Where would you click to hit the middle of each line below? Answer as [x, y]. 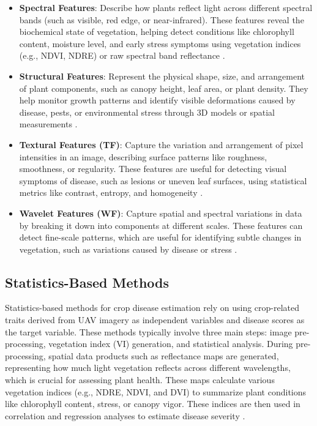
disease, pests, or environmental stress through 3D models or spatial [147, 112]
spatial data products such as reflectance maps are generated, [164, 355]
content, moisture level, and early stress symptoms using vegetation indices [160, 43]
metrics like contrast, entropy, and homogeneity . [111, 192]
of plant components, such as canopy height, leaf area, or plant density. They [164, 88]
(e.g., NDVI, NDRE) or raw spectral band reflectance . [122, 55]
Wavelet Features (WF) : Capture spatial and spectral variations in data [161, 213]
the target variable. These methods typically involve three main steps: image [148, 331]
